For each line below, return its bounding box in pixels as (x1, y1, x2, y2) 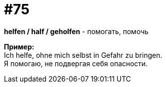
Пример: (4, 42, 35, 51)
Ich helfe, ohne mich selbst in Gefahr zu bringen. (4, 50, 163, 59)
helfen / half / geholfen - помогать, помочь (4, 27, 149, 36)
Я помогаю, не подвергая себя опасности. (4, 59, 148, 68)
